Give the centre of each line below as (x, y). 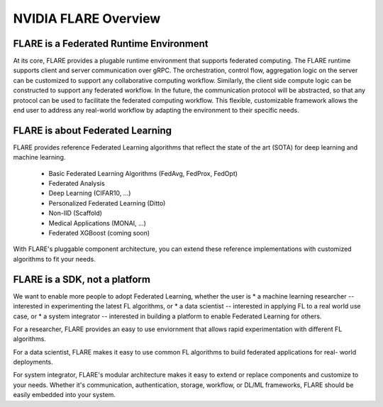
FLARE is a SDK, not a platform (82, 279)
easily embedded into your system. (65, 395)
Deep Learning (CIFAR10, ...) (90, 193)
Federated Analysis (77, 184)
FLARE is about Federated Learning (93, 130)
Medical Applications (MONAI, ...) (98, 223)
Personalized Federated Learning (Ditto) (107, 203)
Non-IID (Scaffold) (76, 213)
